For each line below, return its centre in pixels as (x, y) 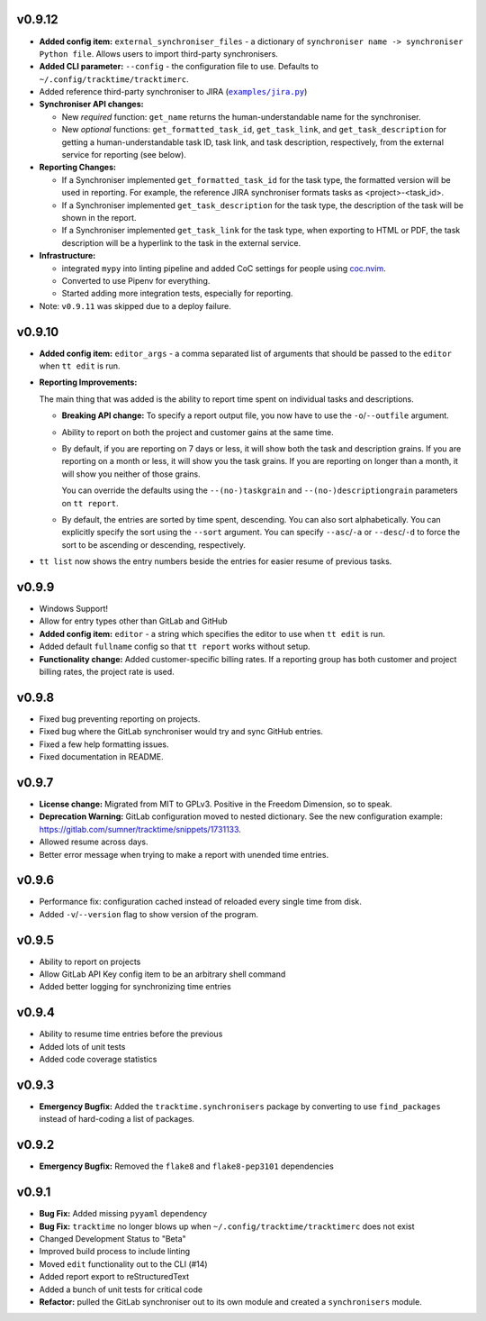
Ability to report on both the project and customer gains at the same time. (198, 432)
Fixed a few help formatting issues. (104, 744)
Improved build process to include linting (115, 1252)
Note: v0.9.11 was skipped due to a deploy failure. (135, 305)
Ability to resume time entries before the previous (131, 1034)
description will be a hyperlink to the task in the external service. (181, 242)
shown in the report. (99, 217)
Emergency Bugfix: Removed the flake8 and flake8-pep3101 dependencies (187, 1166)
